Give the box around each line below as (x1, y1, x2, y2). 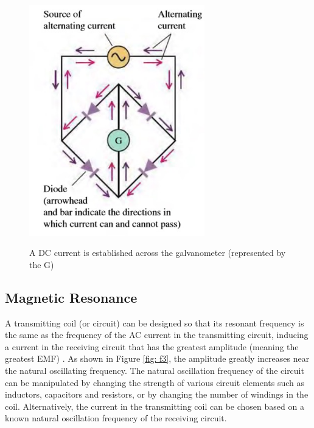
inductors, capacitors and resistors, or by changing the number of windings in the (5, 388, 309, 401)
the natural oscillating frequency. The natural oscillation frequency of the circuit (5, 364, 304, 376)
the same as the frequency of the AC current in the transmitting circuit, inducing (5, 328, 309, 341)
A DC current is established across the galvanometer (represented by (29, 246, 286, 259)
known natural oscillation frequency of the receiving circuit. (5, 412, 227, 424)
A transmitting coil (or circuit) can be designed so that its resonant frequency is (5, 316, 304, 329)
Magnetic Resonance (5, 288, 138, 306)
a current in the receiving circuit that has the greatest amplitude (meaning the (5, 340, 299, 353)
